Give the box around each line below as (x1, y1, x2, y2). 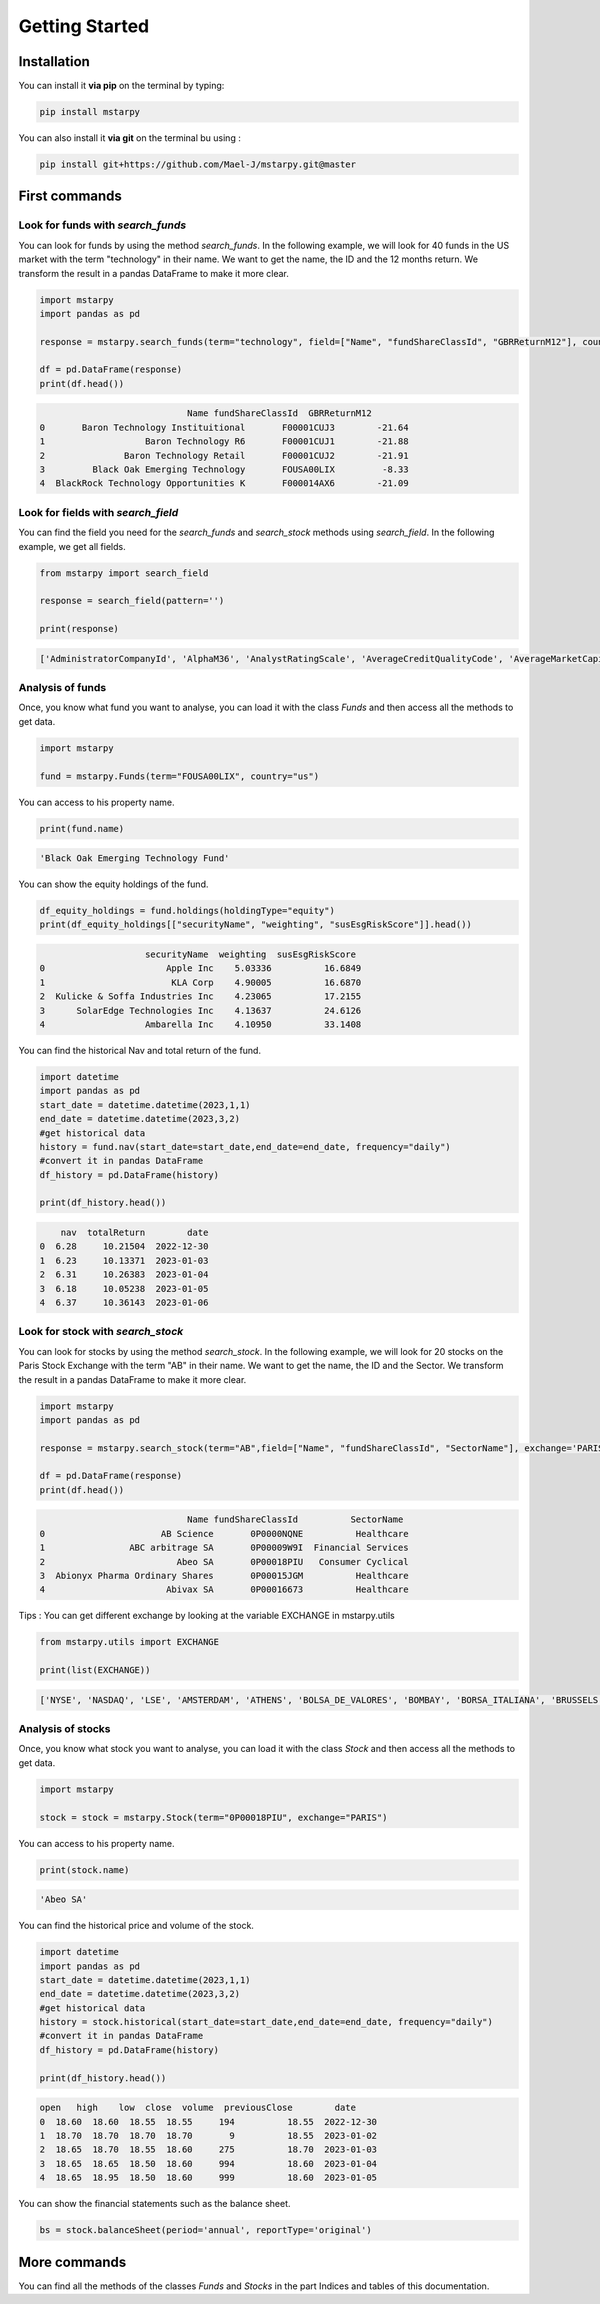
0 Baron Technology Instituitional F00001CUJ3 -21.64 (39, 421, 409, 433)
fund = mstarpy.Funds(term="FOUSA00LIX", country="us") (39, 770, 320, 782)
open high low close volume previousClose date (39, 2102, 357, 2114)
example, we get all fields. (18, 540, 126, 552)
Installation (18, 53, 90, 70)
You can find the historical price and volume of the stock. (18, 1920, 255, 1932)
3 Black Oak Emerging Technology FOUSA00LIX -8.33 (39, 464, 409, 475)
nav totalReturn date (60, 1227, 209, 1239)
